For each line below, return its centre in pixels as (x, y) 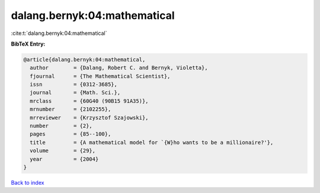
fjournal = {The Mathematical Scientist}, (100, 76)
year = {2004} (64, 159)
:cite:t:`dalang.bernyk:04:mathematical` (59, 33)
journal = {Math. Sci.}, (75, 93)
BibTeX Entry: (28, 44)
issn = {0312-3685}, (74, 85)
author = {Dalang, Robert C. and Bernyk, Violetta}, (119, 68)
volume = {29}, (63, 151)
